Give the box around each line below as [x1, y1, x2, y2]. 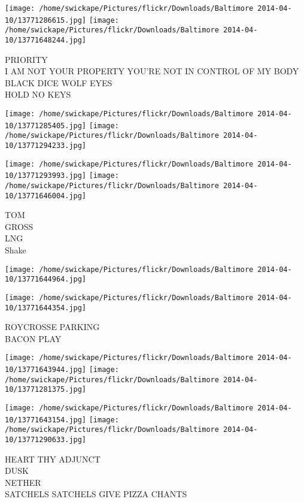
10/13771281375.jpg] [5, 385, 87, 394]
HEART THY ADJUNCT [5, 452, 101, 465]
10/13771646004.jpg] [5, 191, 87, 200]
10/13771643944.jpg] [5, 365, 87, 374]
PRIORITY [5, 53, 48, 65]
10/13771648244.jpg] [5, 35, 87, 44]
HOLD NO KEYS [5, 88, 71, 101]
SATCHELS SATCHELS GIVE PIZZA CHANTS [5, 488, 187, 500]
